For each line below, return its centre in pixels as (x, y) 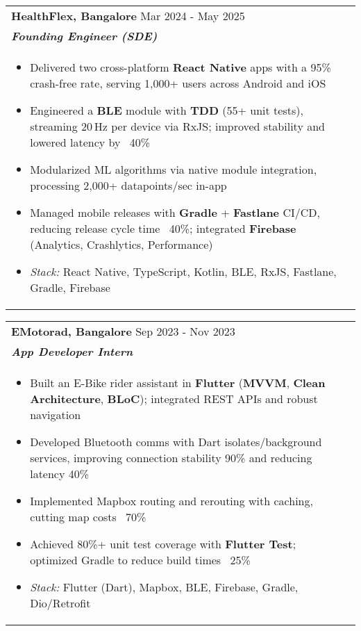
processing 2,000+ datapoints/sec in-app (128, 185)
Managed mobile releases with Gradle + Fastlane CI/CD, (175, 212)
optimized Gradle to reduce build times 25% (140, 560)
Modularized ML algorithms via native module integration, (174, 169)
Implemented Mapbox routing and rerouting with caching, (171, 501)
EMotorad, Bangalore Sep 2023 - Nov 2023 (123, 331)
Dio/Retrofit (60, 603)
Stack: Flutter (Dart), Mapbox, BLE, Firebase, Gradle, (164, 587)
